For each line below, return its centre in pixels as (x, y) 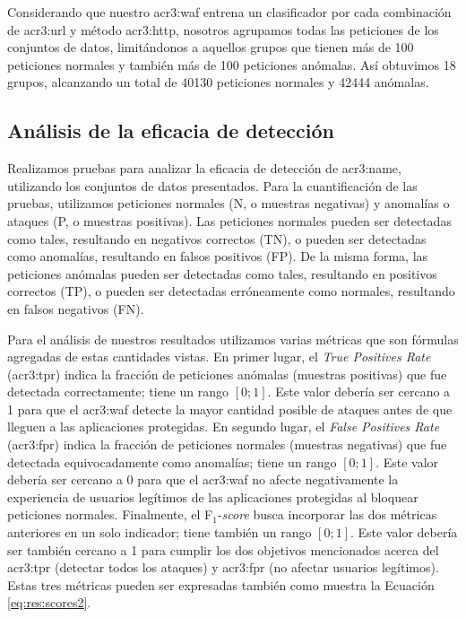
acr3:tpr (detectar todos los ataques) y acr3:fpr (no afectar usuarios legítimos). (223, 567)
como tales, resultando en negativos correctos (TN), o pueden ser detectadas (217, 238)
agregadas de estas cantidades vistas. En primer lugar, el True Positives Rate (219, 357)
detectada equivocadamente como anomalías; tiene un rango (172, 461)
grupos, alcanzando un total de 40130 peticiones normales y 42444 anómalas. (218, 82)
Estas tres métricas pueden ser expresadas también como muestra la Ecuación (221, 584)
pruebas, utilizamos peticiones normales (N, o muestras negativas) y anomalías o (229, 203)
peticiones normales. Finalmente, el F (110, 514)
